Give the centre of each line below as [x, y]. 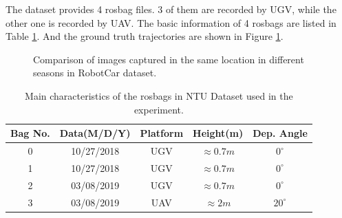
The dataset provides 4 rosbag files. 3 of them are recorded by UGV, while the [171, 9]
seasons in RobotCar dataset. [95, 73]
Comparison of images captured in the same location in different [169, 59]
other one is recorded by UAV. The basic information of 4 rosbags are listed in [171, 22]
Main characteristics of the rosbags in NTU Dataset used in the [159, 95]
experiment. [159, 109]
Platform [162, 133]
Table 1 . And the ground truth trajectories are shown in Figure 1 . [145, 36]
